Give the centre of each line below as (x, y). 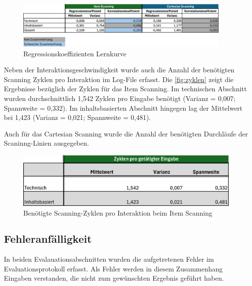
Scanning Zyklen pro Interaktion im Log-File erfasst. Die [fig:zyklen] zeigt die (119, 79)
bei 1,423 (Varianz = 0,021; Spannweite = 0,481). (78, 117)
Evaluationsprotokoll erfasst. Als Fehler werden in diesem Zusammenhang (113, 268)
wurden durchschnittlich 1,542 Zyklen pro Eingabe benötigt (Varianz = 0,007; (120, 98)
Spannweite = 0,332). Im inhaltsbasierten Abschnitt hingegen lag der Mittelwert (123, 108)
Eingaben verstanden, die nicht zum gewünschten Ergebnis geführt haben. (114, 278)
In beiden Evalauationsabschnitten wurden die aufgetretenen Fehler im (109, 259)
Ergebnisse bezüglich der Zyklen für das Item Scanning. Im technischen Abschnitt (126, 89)
